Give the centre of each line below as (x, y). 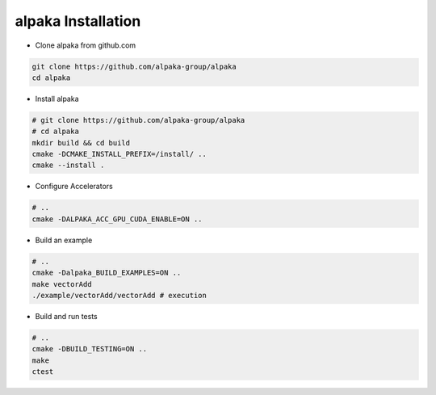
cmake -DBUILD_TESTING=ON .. (90, 349)
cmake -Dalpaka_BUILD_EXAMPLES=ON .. (107, 273)
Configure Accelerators (74, 187)
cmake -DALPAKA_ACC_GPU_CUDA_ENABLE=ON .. (117, 219)
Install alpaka (57, 99)
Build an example (64, 240)
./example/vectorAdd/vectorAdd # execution (119, 295)
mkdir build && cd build (81, 143)
